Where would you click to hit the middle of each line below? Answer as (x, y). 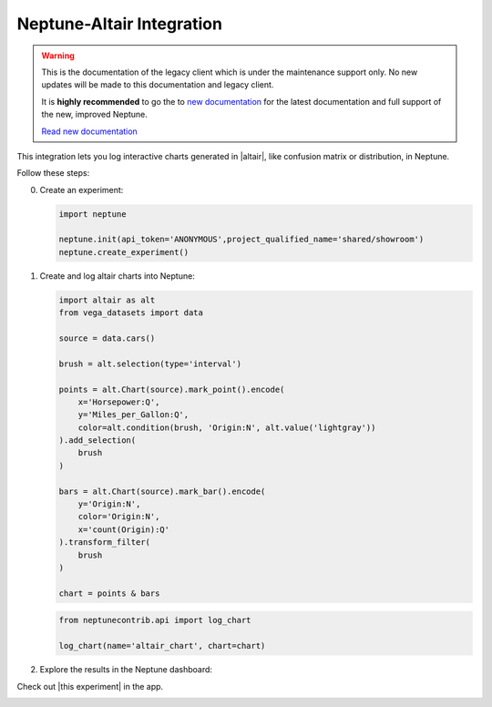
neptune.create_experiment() (124, 252)
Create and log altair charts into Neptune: (117, 276)
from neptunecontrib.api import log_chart (155, 620)
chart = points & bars (109, 593)
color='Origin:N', (119, 517)
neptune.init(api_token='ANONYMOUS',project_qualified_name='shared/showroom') (241, 240)
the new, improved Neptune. (94, 115)
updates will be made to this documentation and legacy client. (158, 85)
